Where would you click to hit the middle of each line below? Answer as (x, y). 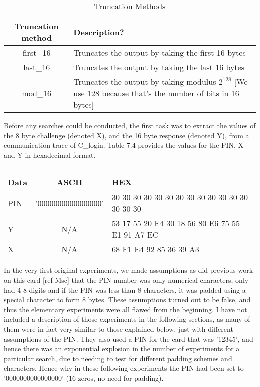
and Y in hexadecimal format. (50, 155)
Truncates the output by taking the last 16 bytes (159, 67)
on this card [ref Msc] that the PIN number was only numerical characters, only (126, 280)
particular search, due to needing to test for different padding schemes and (118, 358)
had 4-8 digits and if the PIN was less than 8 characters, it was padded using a (125, 290)
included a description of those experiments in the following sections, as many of (127, 319)
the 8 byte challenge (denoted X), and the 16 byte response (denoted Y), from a (127, 135)
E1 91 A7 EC (135, 235)
